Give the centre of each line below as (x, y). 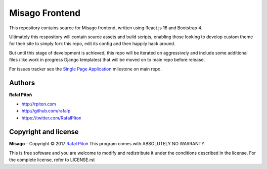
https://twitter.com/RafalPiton (51, 118)
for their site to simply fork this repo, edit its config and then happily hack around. (92, 44)
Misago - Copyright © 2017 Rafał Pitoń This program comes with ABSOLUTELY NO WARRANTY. (107, 144)
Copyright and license (44, 132)
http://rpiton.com (39, 104)
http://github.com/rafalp (46, 111)
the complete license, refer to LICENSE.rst (52, 160)
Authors (22, 83)
